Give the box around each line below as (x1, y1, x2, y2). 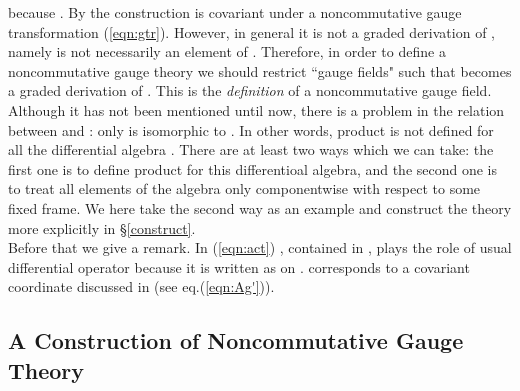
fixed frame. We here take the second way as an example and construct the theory (8, 197, 512, 218)
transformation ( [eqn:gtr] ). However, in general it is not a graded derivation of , (8, 21, 495, 42)
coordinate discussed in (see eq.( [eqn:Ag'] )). (8, 276, 275, 297)
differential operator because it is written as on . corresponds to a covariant (8, 256, 470, 277)
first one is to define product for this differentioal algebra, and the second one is (8, 158, 498, 179)
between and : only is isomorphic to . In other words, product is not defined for (8, 119, 494, 140)
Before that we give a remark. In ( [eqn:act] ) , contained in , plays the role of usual (8, 237, 512, 258)
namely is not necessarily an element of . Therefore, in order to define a (8, 41, 446, 62)
